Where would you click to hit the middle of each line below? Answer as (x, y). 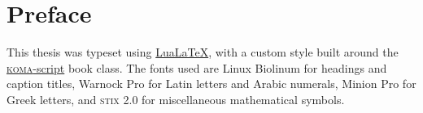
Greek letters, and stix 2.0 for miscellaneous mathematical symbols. (176, 99)
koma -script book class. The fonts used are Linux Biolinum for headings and (197, 67)
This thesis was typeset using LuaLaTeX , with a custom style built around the (203, 52)
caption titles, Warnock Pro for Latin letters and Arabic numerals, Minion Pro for (211, 84)
